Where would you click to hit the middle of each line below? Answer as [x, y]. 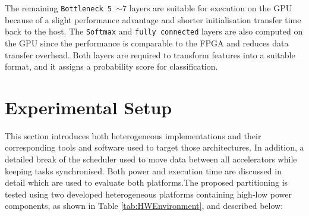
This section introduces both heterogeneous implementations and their [133, 135]
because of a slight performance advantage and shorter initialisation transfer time [153, 19]
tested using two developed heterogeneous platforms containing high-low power [149, 194]
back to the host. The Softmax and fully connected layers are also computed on [154, 31]
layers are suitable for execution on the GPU [211, 8]
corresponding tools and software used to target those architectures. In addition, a [154, 147]
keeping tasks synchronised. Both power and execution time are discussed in [143, 170]
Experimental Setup [89, 107]
